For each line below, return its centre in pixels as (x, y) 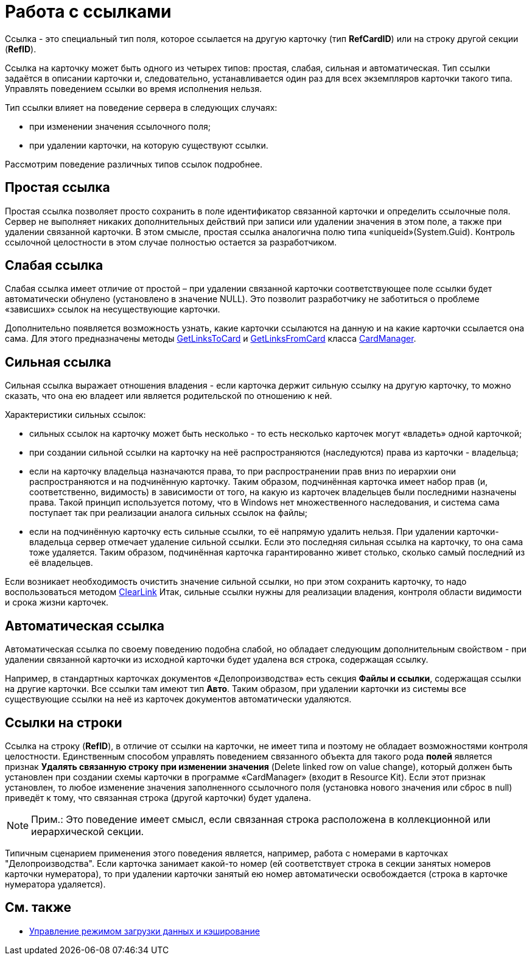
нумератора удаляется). (55, 884)
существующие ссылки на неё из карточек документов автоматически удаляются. (178, 699)
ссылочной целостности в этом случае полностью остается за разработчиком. (171, 242)
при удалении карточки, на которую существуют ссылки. (149, 145)
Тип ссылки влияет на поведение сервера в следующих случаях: (141, 107)
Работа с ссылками (88, 12)
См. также (38, 908)
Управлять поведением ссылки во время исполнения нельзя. (133, 88)
